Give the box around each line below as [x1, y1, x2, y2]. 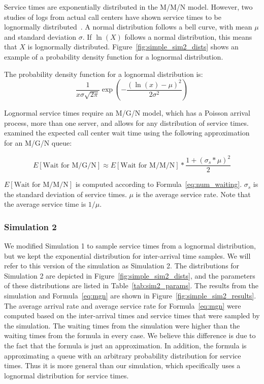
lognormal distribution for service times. [4, 370, 129, 380]
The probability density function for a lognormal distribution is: [4, 68, 203, 79]
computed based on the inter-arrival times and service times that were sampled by [4, 310, 260, 321]
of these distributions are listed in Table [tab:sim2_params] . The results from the [4, 280, 258, 291]
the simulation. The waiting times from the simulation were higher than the [4, 320, 240, 331]
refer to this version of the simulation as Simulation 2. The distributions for [4, 260, 240, 271]
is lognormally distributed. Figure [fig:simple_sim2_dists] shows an [27, 41, 239, 52]
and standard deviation [4, 31, 77, 42]
